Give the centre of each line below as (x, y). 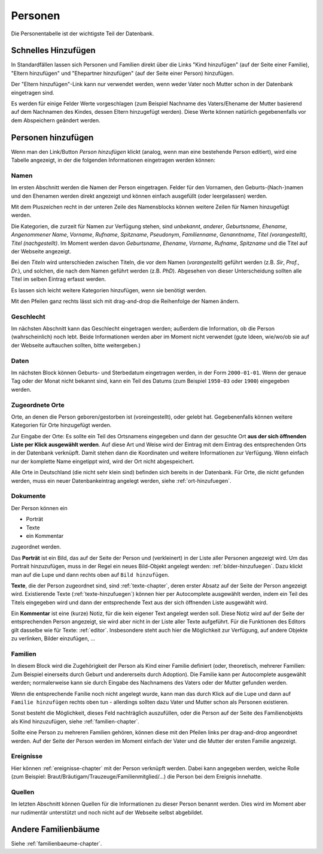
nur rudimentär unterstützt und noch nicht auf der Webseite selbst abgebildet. (107, 812)
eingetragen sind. (33, 92)
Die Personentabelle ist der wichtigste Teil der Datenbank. (83, 34)
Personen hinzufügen (52, 137)
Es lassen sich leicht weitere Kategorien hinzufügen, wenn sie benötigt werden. (109, 290)
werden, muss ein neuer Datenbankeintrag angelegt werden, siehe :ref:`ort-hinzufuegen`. (121, 481)
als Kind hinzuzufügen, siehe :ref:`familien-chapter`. (75, 721)
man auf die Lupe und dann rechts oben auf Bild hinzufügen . (90, 574)
